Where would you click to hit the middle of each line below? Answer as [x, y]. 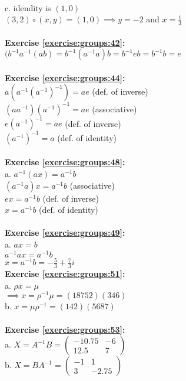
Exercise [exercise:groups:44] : [65, 77]
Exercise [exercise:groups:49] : [65, 233]
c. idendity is [28, 7]
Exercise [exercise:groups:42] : [65, 42]
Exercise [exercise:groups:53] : [65, 329]
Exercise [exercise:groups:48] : [65, 162]
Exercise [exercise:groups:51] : [65, 274]
